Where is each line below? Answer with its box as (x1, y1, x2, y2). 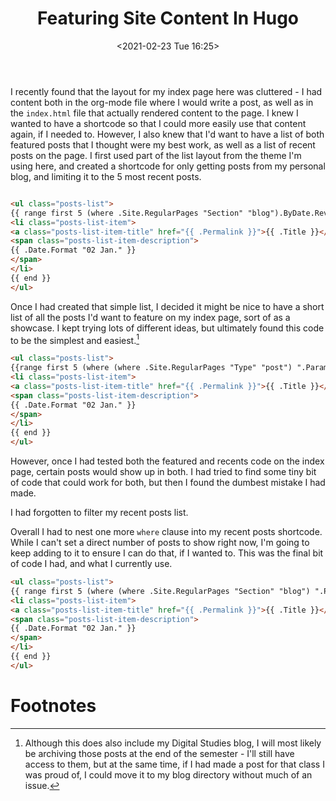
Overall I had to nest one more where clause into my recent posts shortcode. (10, 526, 323, 538)
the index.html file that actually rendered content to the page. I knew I (10, 107, 299, 119)
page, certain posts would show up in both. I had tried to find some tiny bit (10, 466, 317, 478)
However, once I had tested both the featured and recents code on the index (10, 455, 325, 467)
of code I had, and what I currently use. (10, 558, 173, 570)
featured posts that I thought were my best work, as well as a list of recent (10, 138, 316, 151)
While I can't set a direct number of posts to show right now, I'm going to (10, 537, 310, 549)
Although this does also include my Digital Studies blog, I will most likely (24, 737, 322, 749)
